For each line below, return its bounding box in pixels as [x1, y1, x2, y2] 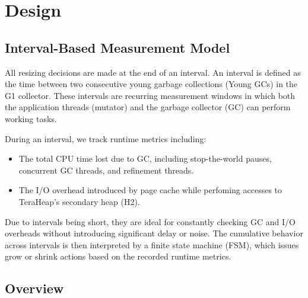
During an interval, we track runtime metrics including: [5, 132, 207, 145]
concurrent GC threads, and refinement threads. [18, 164, 194, 176]
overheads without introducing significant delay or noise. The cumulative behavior [5, 227, 303, 239]
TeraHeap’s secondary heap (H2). [18, 195, 140, 207]
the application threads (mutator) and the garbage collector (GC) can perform [5, 101, 291, 113]
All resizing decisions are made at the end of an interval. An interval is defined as [5, 66, 301, 78]
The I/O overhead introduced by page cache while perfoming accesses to [18, 184, 282, 196]
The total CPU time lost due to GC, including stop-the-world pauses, [18, 152, 272, 165]
